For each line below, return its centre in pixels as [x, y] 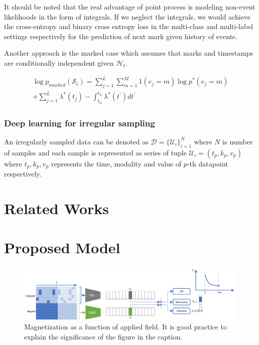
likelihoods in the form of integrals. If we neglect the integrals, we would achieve [127, 16]
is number [238, 141]
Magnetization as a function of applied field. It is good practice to [125, 327]
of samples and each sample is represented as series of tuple [95, 152]
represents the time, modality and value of [116, 163]
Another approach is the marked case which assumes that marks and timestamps [129, 53]
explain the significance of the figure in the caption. [103, 336]
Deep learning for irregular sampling [80, 123]
